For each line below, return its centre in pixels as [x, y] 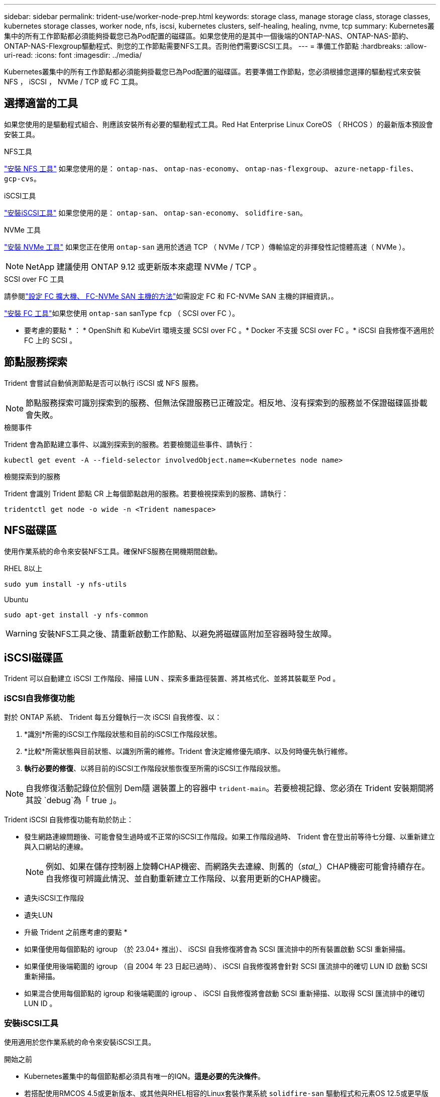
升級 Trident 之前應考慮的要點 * [76, 932]
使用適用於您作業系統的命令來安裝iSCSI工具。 [80, 1042]
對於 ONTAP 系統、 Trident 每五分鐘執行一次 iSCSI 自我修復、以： [113, 717]
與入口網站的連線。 [56, 847]
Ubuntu [16, 599]
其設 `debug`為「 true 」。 [74, 800]
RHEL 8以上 [23, 568]
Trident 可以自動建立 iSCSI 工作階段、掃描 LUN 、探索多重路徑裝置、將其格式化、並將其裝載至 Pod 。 [172, 679]
